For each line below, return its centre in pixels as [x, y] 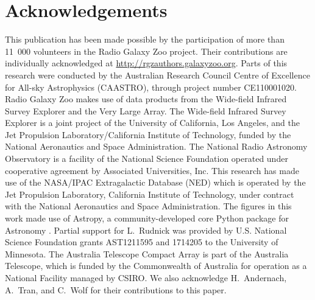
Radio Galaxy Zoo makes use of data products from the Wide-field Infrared [146, 99]
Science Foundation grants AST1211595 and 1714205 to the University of [142, 242]
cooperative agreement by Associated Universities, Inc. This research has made [152, 170]
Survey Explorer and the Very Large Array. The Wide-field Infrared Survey [146, 110]
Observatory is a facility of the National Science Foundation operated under [147, 159]
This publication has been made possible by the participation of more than [145, 39]
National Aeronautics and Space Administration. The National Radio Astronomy [156, 146]
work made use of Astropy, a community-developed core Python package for [147, 218]
